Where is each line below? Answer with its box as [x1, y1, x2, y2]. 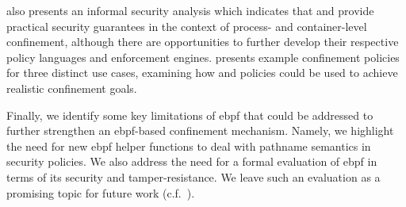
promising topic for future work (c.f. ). [6, 184, 195, 201]
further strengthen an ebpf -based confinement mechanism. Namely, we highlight [6, 122, 394, 139]
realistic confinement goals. [6, 79, 137, 96]
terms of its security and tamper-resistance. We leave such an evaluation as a [6, 168, 381, 185]
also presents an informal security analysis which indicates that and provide [6, 2, 374, 18]
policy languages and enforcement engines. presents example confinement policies [6, 48, 400, 65]
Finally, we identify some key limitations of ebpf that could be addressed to [6, 106, 373, 123]
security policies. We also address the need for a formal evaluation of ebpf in [6, 153, 377, 170]
